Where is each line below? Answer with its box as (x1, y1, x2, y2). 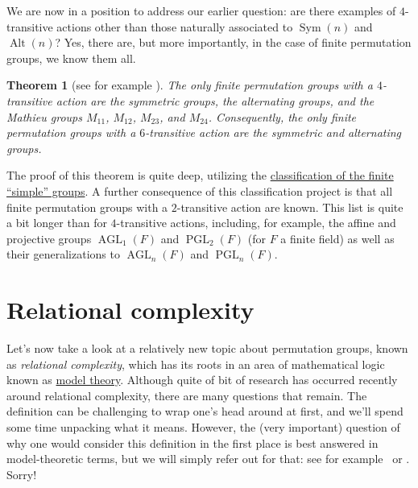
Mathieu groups (6, 108, 82, 125)
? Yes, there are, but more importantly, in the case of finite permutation (55, 34, 412, 51)
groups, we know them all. (6, 49, 136, 66)
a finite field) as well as (280, 230, 395, 246)
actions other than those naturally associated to (56, 18, 293, 35)
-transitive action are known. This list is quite (176, 198, 404, 215)
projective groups (6, 230, 92, 246)
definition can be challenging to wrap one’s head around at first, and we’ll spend (6, 403, 404, 420)
